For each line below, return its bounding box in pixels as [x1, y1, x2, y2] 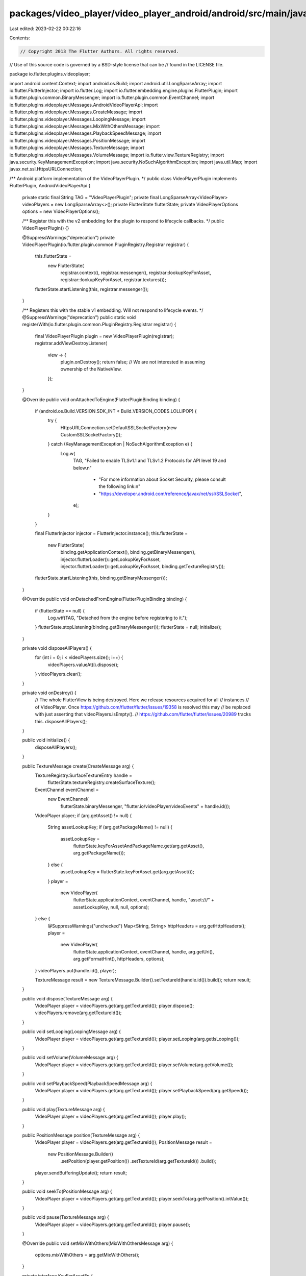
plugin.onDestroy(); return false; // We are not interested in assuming [60, 359, 205, 365]
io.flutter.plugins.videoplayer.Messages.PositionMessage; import [9, 137, 145, 143]
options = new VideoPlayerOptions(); [22, 208, 100, 214]
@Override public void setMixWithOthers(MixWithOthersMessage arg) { [22, 1240, 173, 1246]
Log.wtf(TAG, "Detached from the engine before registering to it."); [47, 615, 188, 621]
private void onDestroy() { [22, 690, 76, 696]
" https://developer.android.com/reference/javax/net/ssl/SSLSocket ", [98, 490, 242, 497]
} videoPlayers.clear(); [35, 671, 82, 677]
